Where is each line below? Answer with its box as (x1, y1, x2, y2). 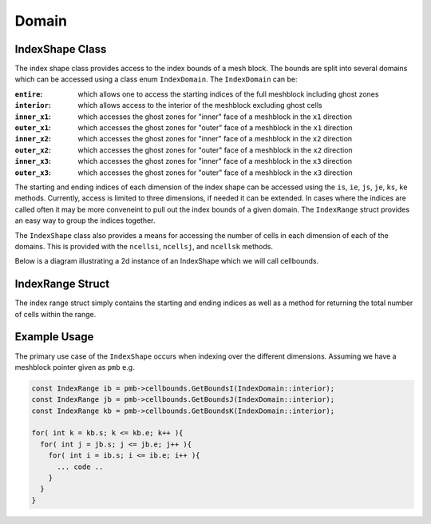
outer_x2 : (14, 145, 52, 155)
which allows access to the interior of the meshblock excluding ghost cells (77, 101, 322, 110)
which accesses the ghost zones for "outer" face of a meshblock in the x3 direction (77, 168, 353, 177)
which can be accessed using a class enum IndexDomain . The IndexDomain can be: (14, 74, 298, 84)
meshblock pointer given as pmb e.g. (14, 362, 135, 371)
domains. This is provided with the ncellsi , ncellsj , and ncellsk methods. (14, 241, 273, 251)
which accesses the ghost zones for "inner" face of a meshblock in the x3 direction (77, 157, 353, 166)
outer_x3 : (14, 168, 52, 177)
